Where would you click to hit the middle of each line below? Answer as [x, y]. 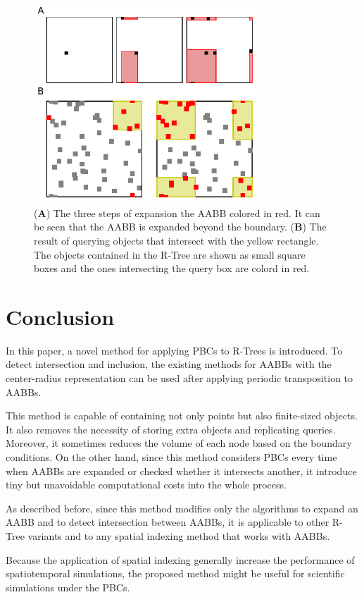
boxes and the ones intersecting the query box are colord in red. [172, 268]
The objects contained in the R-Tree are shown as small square [170, 254]
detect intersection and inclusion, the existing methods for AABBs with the [169, 364]
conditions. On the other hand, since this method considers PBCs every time [171, 457]
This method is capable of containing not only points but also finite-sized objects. [182, 416]
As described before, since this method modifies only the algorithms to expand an [182, 508]
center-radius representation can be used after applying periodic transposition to [180, 378]
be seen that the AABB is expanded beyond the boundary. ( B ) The [180, 227]
